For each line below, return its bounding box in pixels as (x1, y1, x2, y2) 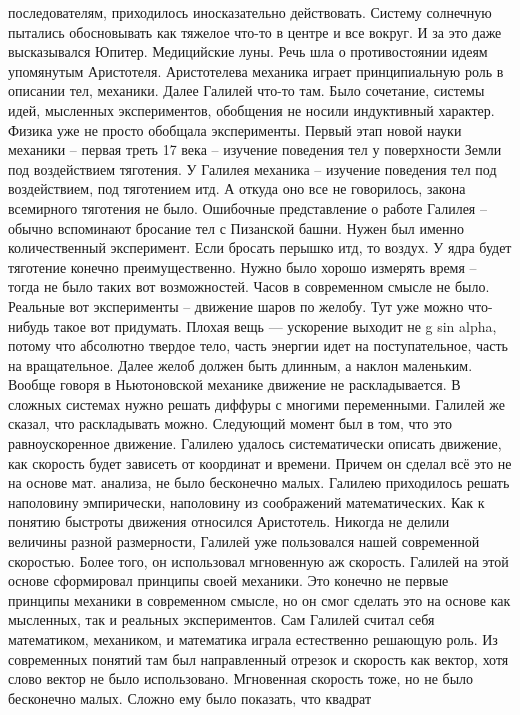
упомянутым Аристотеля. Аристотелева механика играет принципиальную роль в (8, 60, 504, 81)
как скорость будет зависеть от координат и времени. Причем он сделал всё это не (8, 452, 512, 473)
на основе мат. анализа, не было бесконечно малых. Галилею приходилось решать (8, 472, 510, 493)
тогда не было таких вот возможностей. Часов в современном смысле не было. (8, 276, 490, 297)
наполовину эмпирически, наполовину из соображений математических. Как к (8, 491, 485, 512)
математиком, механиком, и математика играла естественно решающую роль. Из (8, 629, 498, 649)
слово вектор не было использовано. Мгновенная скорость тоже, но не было (8, 668, 474, 689)
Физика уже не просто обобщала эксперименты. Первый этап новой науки (8, 119, 462, 140)
